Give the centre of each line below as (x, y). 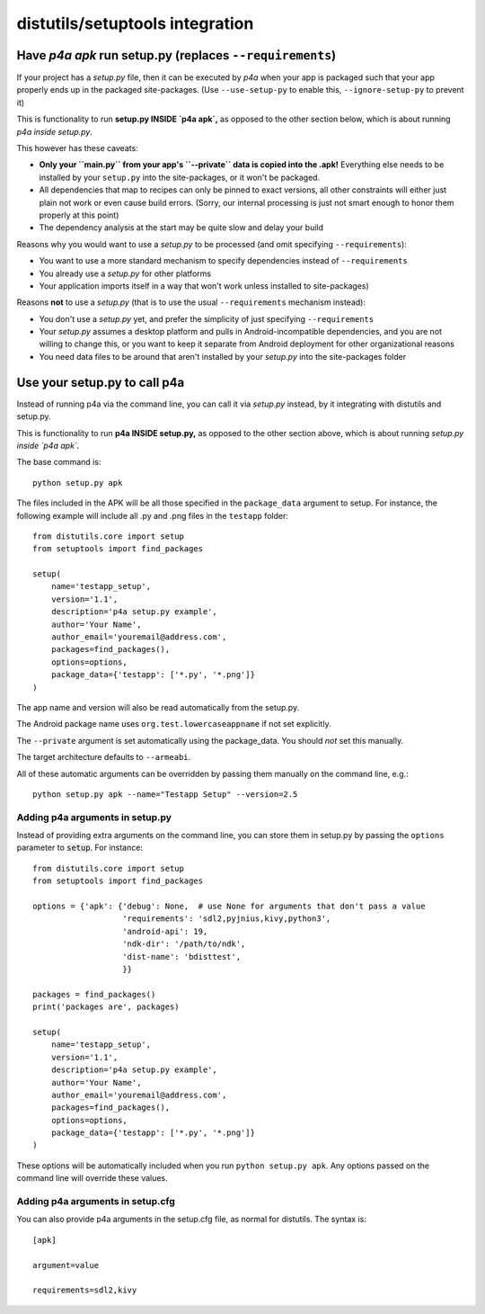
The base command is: (59, 462)
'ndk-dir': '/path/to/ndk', (184, 944)
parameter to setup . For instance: (80, 848)
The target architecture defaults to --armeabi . (104, 757)
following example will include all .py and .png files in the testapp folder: (153, 515)
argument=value (66, 1265)
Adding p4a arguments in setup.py (94, 817)
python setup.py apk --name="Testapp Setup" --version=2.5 (165, 794)
